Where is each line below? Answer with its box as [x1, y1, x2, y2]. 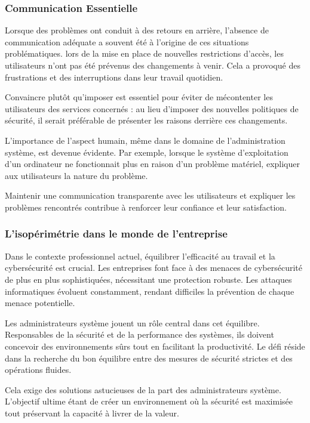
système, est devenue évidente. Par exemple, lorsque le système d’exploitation [5, 146, 288, 158]
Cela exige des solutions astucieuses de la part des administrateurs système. [5, 383, 281, 396]
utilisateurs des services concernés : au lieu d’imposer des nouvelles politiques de [5, 102, 299, 115]
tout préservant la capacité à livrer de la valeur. [5, 406, 179, 419]
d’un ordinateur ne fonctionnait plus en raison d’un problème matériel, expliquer [5, 158, 300, 170]
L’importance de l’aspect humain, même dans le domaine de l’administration [5, 134, 286, 146]
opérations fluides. [5, 363, 72, 376]
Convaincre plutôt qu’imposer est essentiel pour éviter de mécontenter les [5, 91, 273, 103]
